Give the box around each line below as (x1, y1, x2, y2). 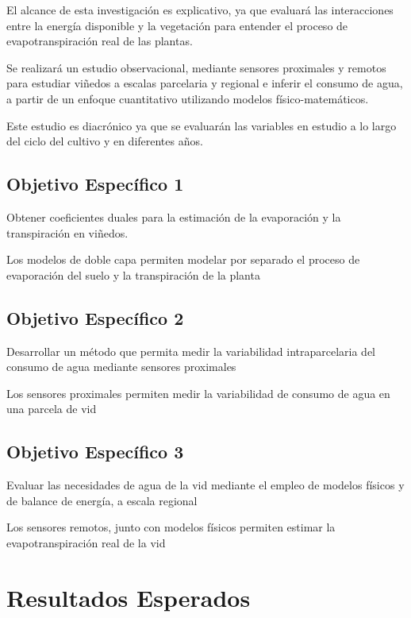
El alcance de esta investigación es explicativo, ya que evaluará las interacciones (6, 2, 394, 17)
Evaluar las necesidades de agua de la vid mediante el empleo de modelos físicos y (6, 477, 405, 493)
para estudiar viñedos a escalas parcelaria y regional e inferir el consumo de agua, (6, 75, 403, 91)
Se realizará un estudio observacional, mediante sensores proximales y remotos (6, 59, 386, 75)
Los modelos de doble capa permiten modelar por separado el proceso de (6, 251, 360, 268)
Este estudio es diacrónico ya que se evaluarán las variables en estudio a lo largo (6, 117, 397, 133)
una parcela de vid (6, 400, 97, 417)
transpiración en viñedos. (6, 224, 129, 241)
